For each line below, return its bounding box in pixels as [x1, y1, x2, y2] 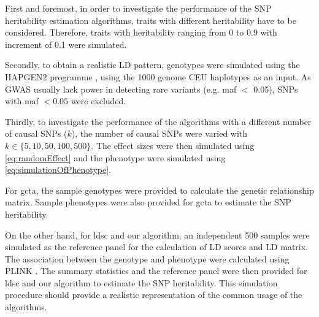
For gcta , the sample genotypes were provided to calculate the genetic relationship [5, 183, 314, 196]
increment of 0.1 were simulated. [5, 37, 127, 50]
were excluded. [71, 94, 126, 107]
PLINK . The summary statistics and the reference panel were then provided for [5, 264, 307, 277]
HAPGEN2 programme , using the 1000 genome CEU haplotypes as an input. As [5, 70, 311, 83]
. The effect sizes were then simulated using [91, 139, 255, 151]
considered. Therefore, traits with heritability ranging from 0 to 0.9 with [5, 26, 277, 39]
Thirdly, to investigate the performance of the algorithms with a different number [5, 115, 312, 128]
